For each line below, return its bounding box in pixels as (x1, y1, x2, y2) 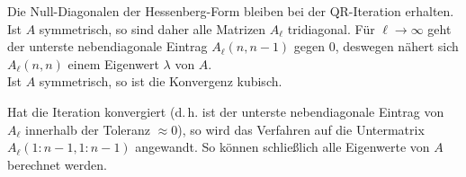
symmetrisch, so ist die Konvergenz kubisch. (39, 72, 282, 91)
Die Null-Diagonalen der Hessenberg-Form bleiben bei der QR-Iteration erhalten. (7, 2, 454, 20)
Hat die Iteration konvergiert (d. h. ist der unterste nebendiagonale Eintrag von (7, 102, 444, 120)
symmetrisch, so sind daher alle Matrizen (39, 19, 266, 38)
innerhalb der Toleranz (25, 119, 151, 138)
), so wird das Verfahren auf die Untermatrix (177, 119, 425, 138)
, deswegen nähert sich (335, 37, 459, 56)
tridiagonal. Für (287, 19, 375, 38)
